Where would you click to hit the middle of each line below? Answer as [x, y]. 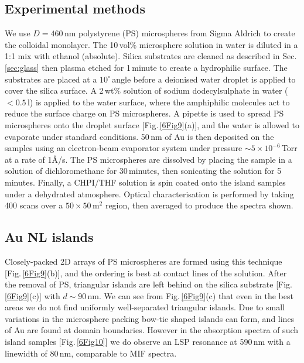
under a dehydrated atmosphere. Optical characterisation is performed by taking [149, 194]
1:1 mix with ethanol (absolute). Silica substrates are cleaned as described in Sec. [151, 56]
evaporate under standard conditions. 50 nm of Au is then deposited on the [139, 136]
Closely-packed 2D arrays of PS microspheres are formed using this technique [144, 261]
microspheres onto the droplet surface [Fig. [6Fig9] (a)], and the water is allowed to [152, 124]
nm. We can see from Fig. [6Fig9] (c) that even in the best [190, 295]
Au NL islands [49, 237]
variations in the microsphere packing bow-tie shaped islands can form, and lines [150, 318]
